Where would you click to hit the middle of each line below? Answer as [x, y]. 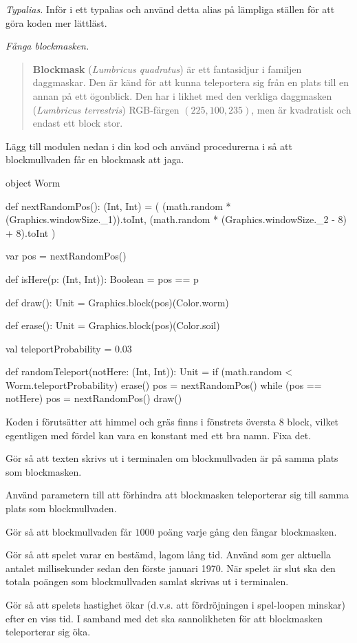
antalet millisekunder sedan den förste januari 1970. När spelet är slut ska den [171, 568]
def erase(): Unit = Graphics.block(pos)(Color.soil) [113, 325]
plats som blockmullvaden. [61, 508]
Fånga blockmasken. [47, 46]
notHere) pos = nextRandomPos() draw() [94, 398]
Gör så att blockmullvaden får [69, 531]
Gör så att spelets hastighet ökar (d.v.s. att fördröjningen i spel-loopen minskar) [175, 604]
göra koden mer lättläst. [56, 22]
